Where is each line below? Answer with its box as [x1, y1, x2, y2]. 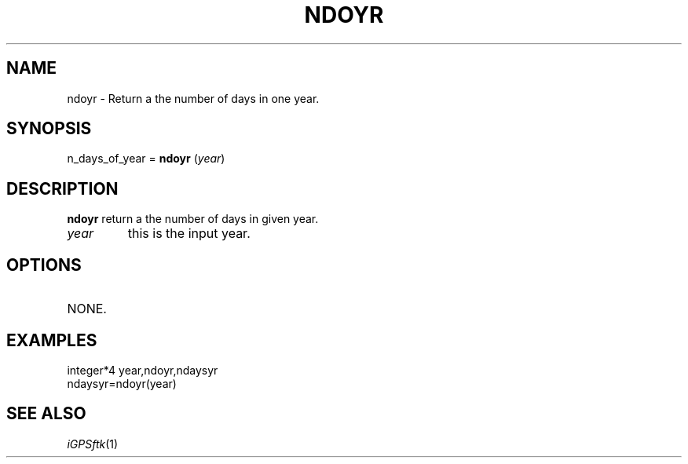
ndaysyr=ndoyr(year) [67, 376, 177, 390]
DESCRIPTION [6, 178, 119, 199]
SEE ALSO [6, 404, 86, 424]
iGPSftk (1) [67, 437, 119, 451]
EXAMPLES [6, 330, 97, 350]
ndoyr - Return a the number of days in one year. [67, 91, 320, 105]
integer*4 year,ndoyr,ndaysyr [67, 363, 218, 377]
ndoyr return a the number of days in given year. [67, 212, 319, 226]
